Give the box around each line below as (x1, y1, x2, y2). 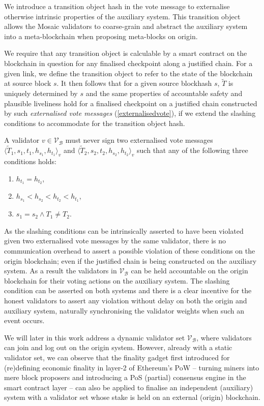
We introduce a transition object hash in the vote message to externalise (4, 1, 230, 11)
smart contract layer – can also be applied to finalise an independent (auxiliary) (4, 382, 253, 392)
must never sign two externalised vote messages (65, 135, 213, 145)
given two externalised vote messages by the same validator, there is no (4, 235, 226, 246)
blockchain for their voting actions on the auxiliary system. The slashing (4, 275, 230, 286)
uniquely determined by (4, 87, 78, 98)
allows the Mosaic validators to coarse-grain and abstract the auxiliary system (4, 21, 248, 32)
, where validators (196, 332, 252, 342)
